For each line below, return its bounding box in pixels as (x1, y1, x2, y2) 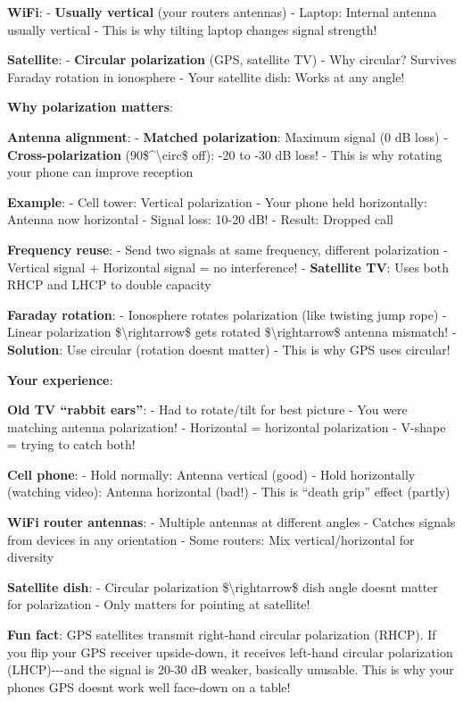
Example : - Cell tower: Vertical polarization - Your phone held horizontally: (7, 192, 427, 211)
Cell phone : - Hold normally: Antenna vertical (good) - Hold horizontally (7, 464, 416, 483)
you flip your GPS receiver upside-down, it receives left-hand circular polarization (7, 642, 453, 661)
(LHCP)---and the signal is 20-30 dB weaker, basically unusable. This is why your (7, 660, 454, 679)
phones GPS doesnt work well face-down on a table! (7, 677, 291, 696)
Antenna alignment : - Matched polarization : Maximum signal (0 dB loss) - (7, 127, 448, 146)
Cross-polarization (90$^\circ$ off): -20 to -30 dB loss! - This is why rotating (7, 145, 442, 163)
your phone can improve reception (7, 163, 194, 181)
